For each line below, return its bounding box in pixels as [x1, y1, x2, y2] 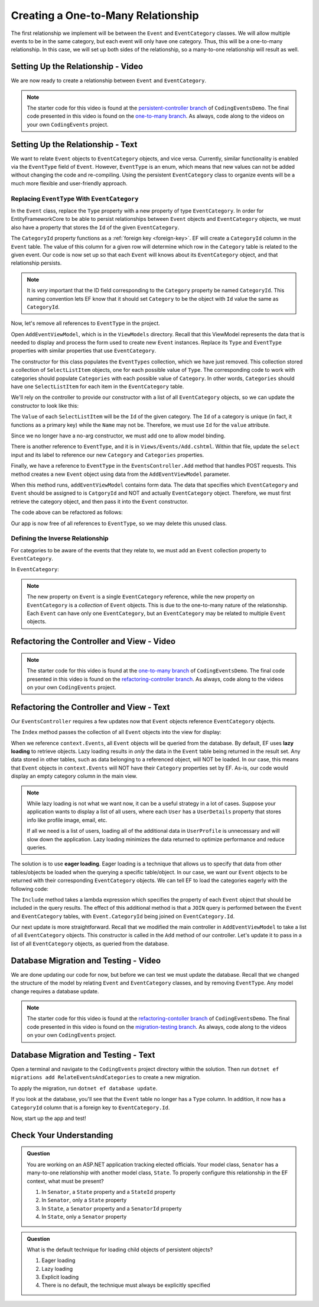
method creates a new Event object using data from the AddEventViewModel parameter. [11, 471, 230, 478]
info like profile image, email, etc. [27, 816, 108, 823]
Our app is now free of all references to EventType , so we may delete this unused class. [11, 520, 227, 527]
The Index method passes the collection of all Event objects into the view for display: [11, 729, 222, 736]
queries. [27, 844, 47, 851]
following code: [11, 885, 48, 892]
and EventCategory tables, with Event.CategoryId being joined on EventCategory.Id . [11, 912, 235, 920]
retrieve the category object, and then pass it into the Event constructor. [11, 498, 188, 505]
